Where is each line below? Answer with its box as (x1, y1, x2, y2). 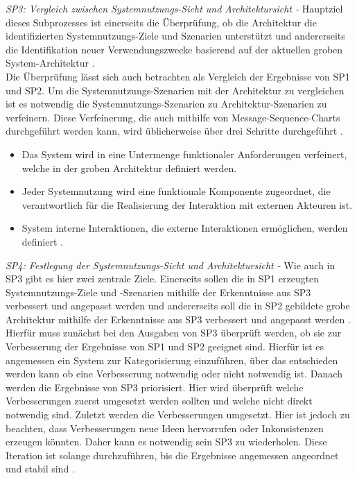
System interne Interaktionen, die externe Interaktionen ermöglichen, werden (21, 221, 348, 235)
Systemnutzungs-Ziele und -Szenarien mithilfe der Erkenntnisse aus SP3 (6, 284, 311, 299)
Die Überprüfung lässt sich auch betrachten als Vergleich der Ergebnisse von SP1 (6, 69, 350, 83)
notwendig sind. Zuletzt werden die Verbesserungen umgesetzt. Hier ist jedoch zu (6, 407, 350, 422)
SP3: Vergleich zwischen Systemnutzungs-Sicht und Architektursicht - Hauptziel (6, 1, 343, 15)
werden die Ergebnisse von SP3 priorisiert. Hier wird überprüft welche (6, 379, 304, 394)
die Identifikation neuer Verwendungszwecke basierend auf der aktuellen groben (6, 42, 343, 56)
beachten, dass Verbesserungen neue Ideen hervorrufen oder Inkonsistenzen (6, 420, 324, 435)
